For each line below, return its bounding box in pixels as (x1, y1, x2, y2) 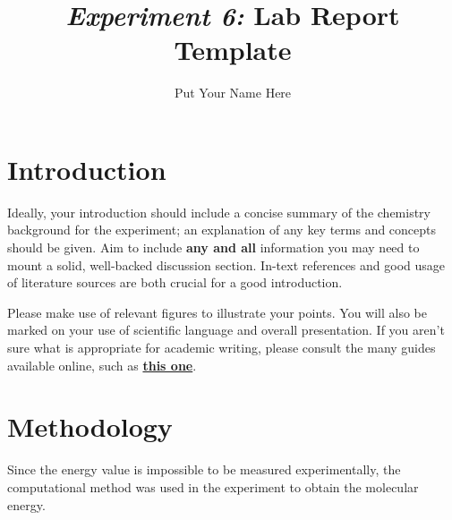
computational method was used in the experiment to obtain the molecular (7, 477, 419, 496)
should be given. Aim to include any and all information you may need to (7, 238, 420, 257)
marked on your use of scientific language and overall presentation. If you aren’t (7, 320, 445, 339)
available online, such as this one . (7, 355, 197, 374)
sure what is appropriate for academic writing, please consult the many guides (7, 338, 436, 356)
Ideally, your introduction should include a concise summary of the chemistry (7, 202, 431, 221)
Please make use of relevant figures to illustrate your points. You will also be (7, 303, 428, 321)
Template (174, 31, 292, 68)
